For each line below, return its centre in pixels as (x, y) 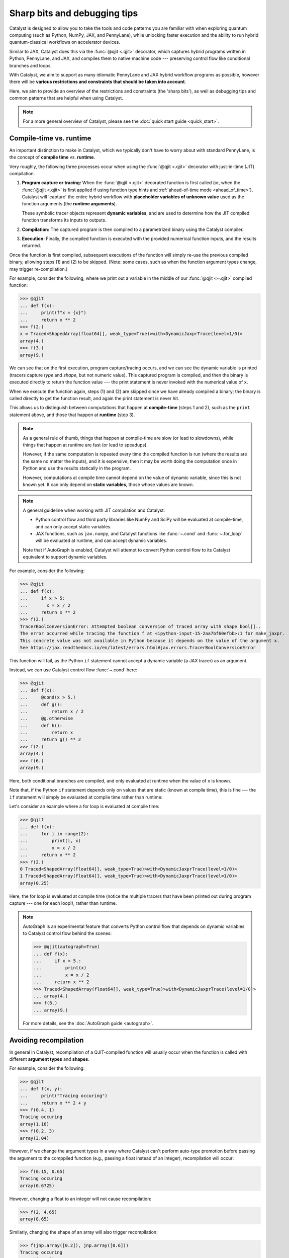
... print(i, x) (51, 841)
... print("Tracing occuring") (64, 1096)
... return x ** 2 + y (53, 1103)
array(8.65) (35, 1219)
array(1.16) (35, 1124)
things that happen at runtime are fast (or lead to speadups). (85, 445)
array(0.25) (35, 883)
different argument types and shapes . (50, 1059)
